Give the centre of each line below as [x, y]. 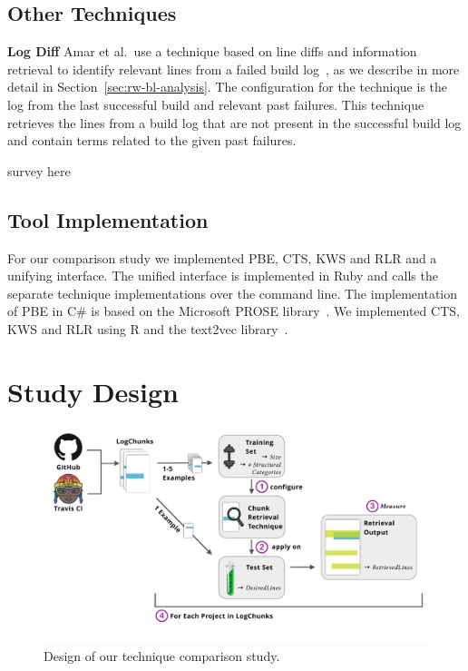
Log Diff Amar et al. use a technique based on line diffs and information [212, 51]
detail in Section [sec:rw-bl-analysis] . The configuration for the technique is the [228, 87]
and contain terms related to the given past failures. [152, 140]
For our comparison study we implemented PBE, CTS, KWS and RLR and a [222, 257]
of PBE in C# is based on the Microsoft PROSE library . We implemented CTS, [234, 311]
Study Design [93, 391]
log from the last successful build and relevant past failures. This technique [216, 104]
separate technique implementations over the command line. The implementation [233, 293]
